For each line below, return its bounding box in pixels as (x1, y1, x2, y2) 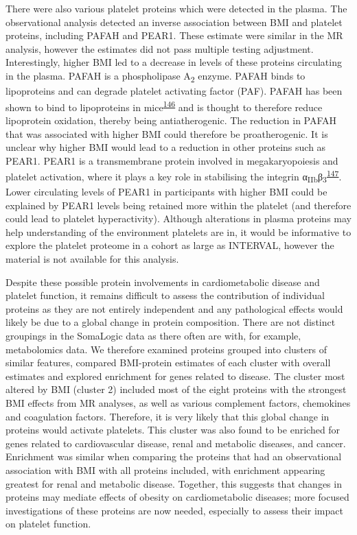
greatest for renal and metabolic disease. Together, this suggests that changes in (5, 476, 342, 490)
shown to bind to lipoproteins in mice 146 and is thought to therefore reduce (5, 97, 323, 114)
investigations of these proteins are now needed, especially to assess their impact (5, 503, 343, 517)
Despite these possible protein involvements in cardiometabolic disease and (5, 274, 320, 289)
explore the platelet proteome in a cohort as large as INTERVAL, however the (5, 238, 334, 252)
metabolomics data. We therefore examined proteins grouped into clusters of (5, 342, 327, 356)
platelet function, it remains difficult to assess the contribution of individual (5, 288, 325, 302)
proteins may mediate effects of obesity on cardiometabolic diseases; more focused (5, 490, 349, 504)
